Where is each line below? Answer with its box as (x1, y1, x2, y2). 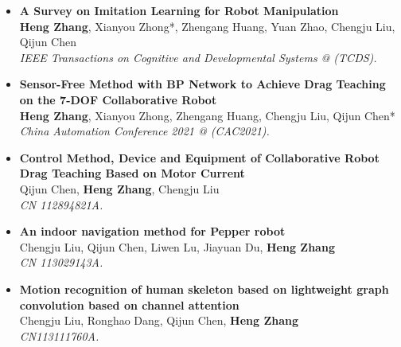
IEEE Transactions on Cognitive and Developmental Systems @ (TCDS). (19, 49, 377, 65)
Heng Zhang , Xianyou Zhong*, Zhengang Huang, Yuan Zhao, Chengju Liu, (19, 18, 395, 34)
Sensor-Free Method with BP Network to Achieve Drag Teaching (19, 76, 386, 92)
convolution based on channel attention (19, 296, 239, 313)
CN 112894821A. (19, 196, 103, 212)
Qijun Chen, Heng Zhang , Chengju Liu (19, 180, 220, 197)
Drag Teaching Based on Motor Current (19, 165, 245, 181)
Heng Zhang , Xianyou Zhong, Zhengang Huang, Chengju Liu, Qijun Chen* (19, 107, 395, 123)
